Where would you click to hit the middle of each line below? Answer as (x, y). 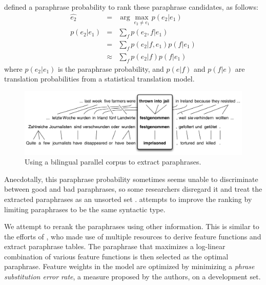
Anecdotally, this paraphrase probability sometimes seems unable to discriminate (131, 179)
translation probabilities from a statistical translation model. (99, 79)
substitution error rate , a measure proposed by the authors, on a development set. (132, 277)
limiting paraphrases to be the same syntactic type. (85, 209)
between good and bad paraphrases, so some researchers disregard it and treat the (133, 189)
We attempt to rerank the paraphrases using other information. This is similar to (132, 226)
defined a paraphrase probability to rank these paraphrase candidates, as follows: (131, 7)
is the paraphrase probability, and (111, 68)
